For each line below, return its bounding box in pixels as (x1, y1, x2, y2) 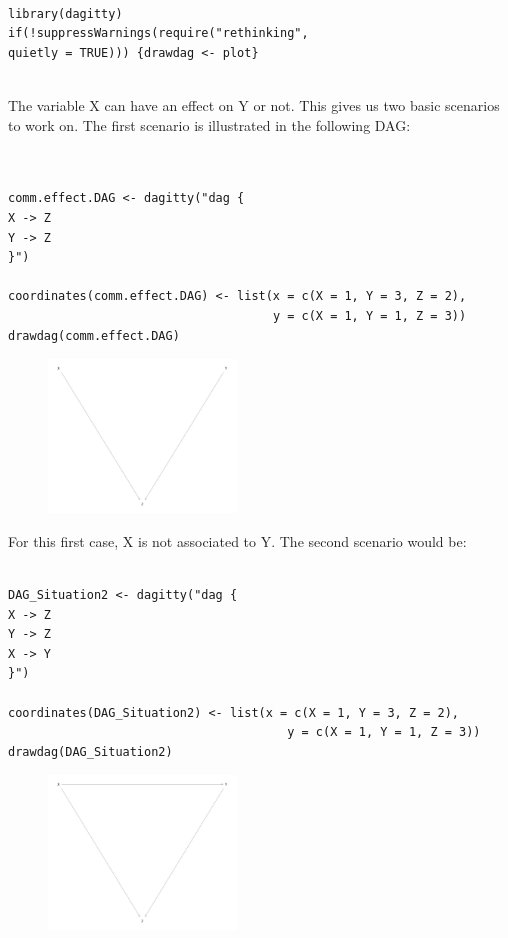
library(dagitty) (8, 6, 123, 21)
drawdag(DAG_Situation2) (8, 744, 173, 759)
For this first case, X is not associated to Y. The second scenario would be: (8, 530, 467, 551)
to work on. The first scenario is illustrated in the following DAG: (8, 114, 411, 135)
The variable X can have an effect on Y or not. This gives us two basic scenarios (8, 94, 500, 115)
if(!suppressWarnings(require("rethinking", (8, 26, 309, 41)
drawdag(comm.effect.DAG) (8, 328, 180, 343)
